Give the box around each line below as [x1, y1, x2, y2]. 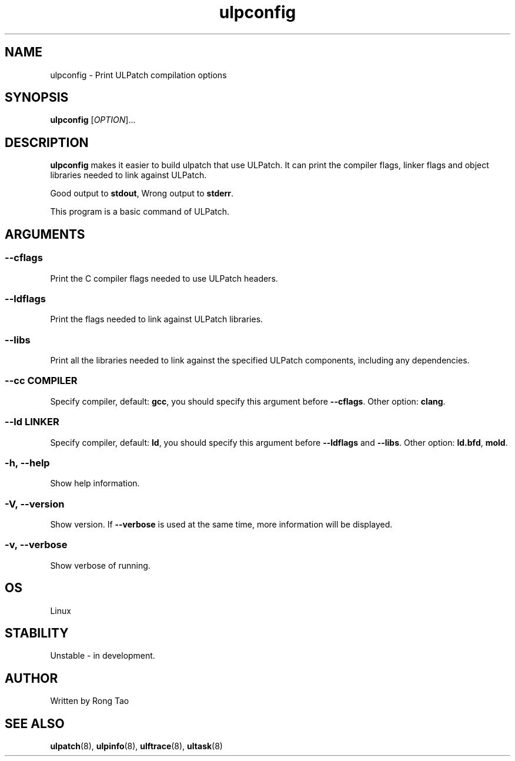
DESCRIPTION [5, 135, 89, 150]
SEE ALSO [5, 716, 65, 731]
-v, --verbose [5, 539, 68, 551]
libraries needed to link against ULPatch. [50, 170, 207, 181]
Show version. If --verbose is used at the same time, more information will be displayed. [50, 519, 393, 529]
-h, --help [5, 456, 50, 469]
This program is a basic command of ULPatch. [50, 206, 230, 217]
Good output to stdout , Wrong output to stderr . [50, 188, 234, 199]
